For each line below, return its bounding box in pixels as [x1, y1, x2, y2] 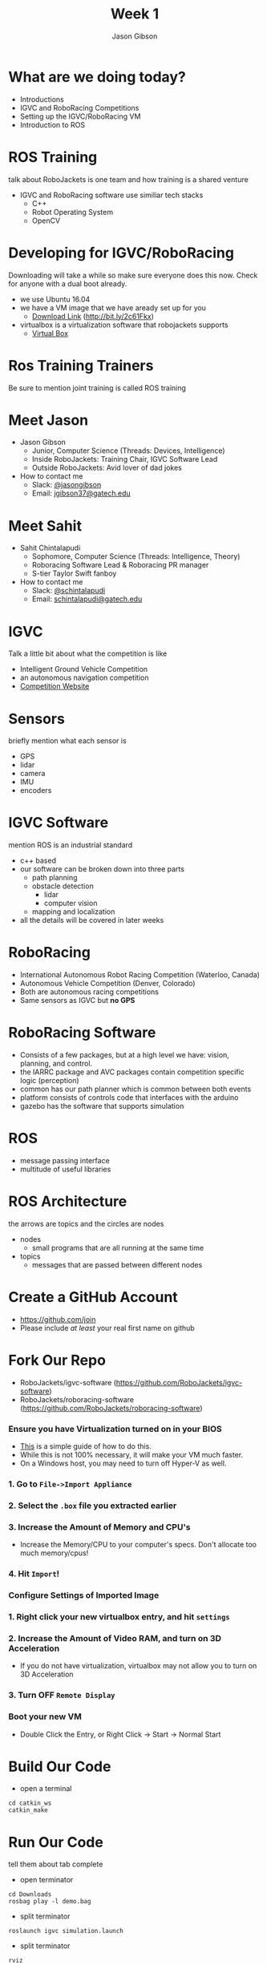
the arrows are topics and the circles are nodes [8, 1219, 164, 1228]
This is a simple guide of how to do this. [19, 1441, 152, 1451]
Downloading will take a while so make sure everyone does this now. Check [8, 270, 258, 280]
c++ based [19, 855, 56, 866]
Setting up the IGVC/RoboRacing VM [19, 111, 141, 121]
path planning [31, 873, 78, 883]
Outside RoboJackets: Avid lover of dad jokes [31, 463, 182, 473]
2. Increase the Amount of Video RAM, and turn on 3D [8, 1632, 222, 1644]
